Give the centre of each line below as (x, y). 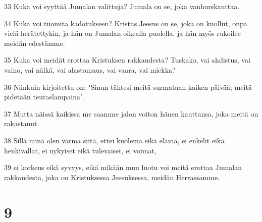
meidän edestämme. (35, 43)
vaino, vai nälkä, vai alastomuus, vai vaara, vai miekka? (90, 69)
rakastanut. (22, 123)
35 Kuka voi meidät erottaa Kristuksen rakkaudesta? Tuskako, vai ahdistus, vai (127, 60)
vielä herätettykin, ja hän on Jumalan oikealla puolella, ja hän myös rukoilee (122, 33)
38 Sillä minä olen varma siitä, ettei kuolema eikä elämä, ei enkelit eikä (114, 140)
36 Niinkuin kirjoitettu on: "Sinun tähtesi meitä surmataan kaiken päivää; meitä (128, 87)
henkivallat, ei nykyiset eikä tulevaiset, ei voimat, (80, 150)
